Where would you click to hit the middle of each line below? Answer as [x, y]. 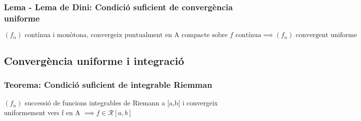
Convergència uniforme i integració [94, 60]
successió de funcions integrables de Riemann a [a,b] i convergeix [121, 103]
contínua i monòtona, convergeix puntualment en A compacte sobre [126, 35]
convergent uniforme [326, 35]
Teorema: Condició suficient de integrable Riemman [108, 84]
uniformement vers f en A [42, 112]
